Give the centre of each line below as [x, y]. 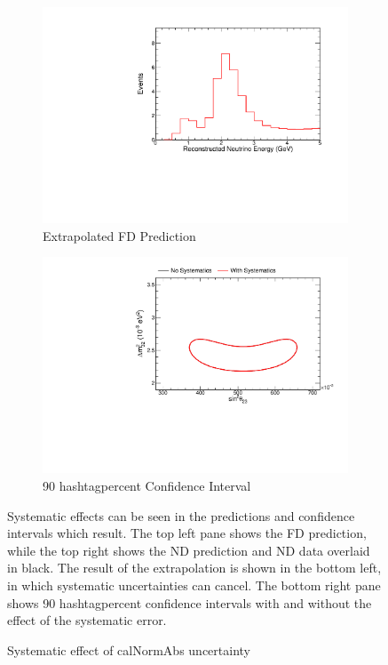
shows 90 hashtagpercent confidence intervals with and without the [190, 602]
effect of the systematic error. [87, 620]
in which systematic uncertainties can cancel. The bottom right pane [194, 585]
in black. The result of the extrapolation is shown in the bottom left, [194, 568]
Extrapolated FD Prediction [119, 235]
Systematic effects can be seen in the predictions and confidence [181, 515]
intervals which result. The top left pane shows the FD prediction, [187, 533]
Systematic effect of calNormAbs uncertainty [129, 649]
